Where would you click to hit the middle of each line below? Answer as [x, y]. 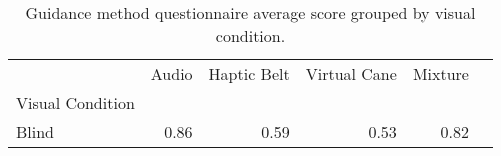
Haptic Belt [249, 73]
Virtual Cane [351, 73]
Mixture [440, 73]
